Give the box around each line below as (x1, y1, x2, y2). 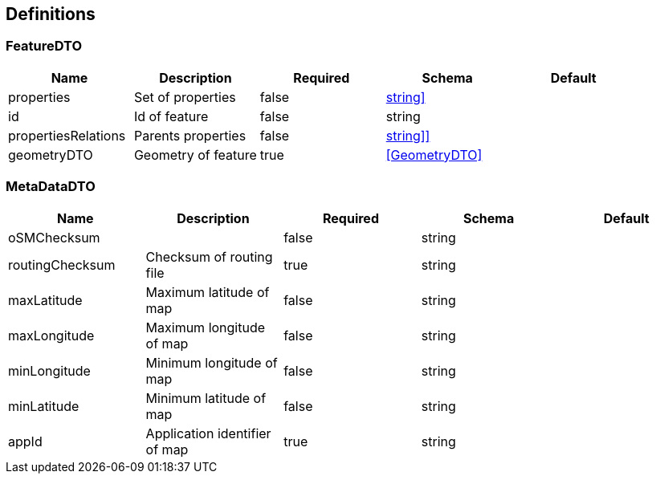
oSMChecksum (8, 229, 100, 246)
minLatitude (8, 397, 79, 414)
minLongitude (8, 362, 91, 379)
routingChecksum (8, 256, 116, 273)
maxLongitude (8, 327, 95, 344)
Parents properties (133, 127, 247, 144)
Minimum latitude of (145, 389, 267, 406)
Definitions (6, 4, 96, 24)
